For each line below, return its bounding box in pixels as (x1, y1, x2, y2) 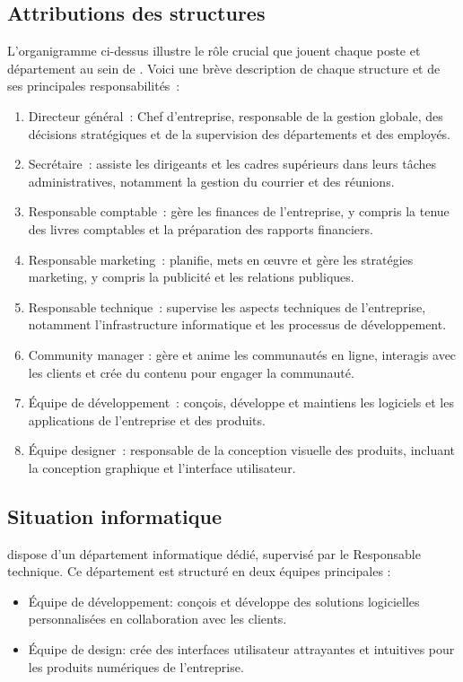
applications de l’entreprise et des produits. (28, 410, 266, 429)
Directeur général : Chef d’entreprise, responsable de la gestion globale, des (28, 106, 443, 125)
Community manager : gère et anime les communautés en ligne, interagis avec (28, 345, 457, 363)
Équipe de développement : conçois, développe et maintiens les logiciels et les (28, 393, 454, 412)
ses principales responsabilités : (7, 76, 180, 95)
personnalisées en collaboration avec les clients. (28, 609, 287, 628)
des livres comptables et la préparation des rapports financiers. (28, 219, 373, 238)
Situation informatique (7, 502, 222, 529)
